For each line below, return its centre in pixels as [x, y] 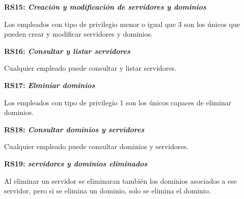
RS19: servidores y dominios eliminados [76, 163]
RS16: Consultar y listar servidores [67, 51]
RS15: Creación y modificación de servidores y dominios [105, 7]
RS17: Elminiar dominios [50, 85]
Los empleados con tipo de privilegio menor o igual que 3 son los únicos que [122, 24]
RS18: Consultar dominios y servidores [74, 129]
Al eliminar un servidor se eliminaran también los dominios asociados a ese [120, 180]
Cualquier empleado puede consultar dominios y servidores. [96, 146]
